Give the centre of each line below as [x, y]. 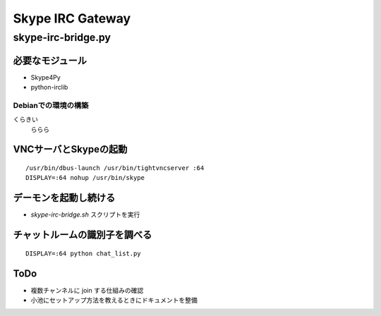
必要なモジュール [50, 60]
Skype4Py [46, 77]
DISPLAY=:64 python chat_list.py [83, 253]
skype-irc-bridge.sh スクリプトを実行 [85, 214]
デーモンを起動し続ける [64, 198]
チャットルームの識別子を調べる [83, 235]
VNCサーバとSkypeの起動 [70, 149]
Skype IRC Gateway [72, 18]
